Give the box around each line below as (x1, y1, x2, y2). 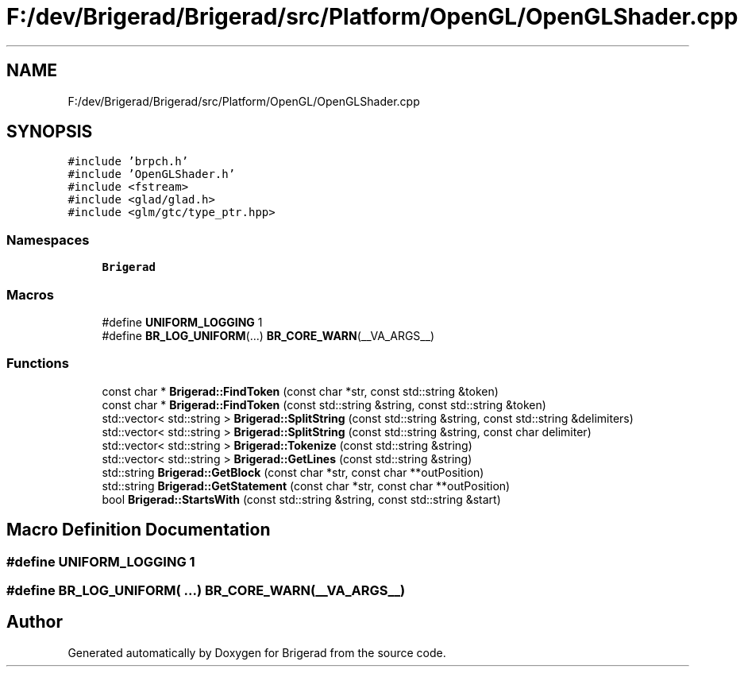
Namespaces (6, 231, 90, 248)
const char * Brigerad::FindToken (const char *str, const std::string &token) (102, 384, 499, 398)
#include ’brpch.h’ (67, 155, 189, 168)
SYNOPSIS (6, 122, 93, 142)
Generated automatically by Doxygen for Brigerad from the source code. (67, 645, 446, 659)
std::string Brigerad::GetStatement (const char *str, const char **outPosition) (102, 478, 511, 493)
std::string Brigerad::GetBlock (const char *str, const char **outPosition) (102, 465, 484, 479)
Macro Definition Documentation (6, 520, 271, 540)
